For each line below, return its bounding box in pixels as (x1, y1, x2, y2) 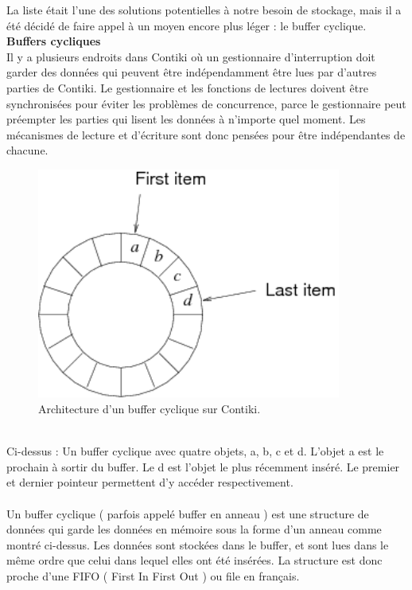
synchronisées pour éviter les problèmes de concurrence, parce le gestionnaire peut (6, 95, 406, 111)
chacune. (6, 142, 49, 158)
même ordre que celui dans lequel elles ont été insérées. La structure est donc (6, 552, 383, 569)
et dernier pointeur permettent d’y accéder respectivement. (6, 474, 293, 490)
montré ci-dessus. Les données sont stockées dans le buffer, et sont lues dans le (6, 536, 389, 553)
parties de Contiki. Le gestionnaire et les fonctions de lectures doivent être (6, 79, 368, 96)
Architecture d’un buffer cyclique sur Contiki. (38, 400, 261, 416)
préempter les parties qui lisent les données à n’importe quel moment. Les (6, 111, 366, 127)
